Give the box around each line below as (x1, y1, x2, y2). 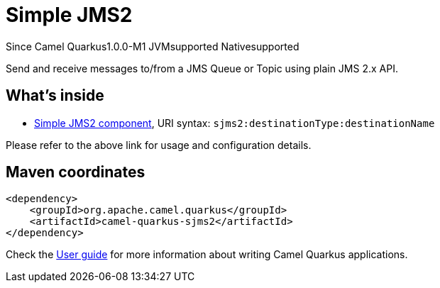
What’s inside (6, 87, 104, 105)
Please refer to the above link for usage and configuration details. (6, 138, 312, 151)
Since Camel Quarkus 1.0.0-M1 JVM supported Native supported (6, 40, 299, 52)
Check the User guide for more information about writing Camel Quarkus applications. (6, 248, 408, 261)
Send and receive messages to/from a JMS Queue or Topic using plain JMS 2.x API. (6, 62, 398, 74)
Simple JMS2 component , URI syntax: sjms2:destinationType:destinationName (34, 116, 435, 129)
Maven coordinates (6, 163, 145, 182)
